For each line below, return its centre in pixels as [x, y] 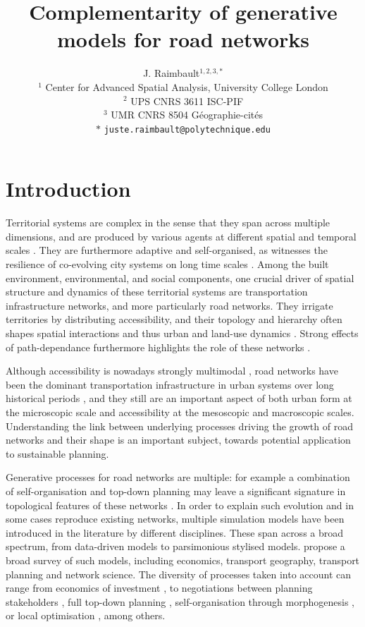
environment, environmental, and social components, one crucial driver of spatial [180, 278]
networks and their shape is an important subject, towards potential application [178, 440]
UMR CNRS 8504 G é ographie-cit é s [187, 115]
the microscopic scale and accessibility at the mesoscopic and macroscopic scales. [180, 412]
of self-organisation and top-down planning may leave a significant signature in [176, 491]
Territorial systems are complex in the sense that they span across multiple [168, 223]
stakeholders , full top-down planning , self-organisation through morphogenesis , [180, 601]
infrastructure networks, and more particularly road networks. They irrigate [169, 305]
